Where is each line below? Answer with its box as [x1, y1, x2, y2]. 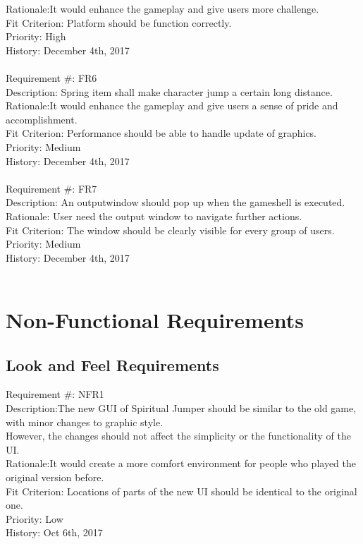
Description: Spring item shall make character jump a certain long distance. [6, 84, 333, 99]
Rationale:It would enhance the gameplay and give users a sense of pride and [6, 98, 338, 113]
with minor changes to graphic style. [6, 414, 164, 429]
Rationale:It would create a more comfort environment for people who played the [6, 456, 356, 471]
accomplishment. [6, 111, 78, 126]
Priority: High [6, 29, 66, 44]
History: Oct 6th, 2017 [6, 525, 103, 540]
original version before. [6, 470, 104, 485]
